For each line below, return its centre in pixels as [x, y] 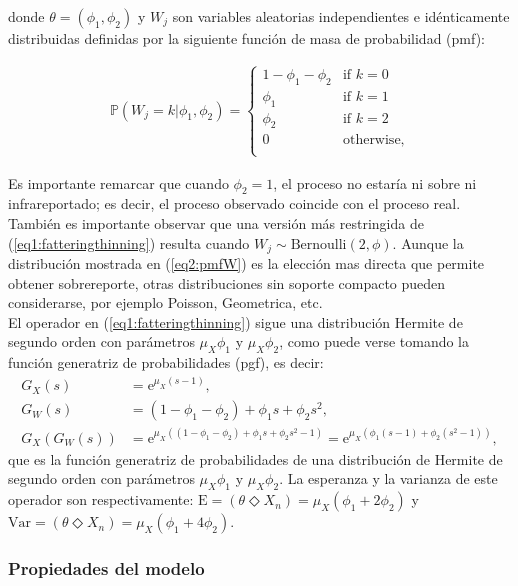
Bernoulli [318, 244]
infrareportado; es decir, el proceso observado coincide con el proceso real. [234, 203]
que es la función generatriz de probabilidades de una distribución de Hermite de [255, 458]
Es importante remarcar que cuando [118, 182]
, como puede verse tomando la [374, 341]
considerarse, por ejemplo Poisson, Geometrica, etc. [165, 302]
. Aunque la [428, 242]
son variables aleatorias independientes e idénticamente [341, 16]
